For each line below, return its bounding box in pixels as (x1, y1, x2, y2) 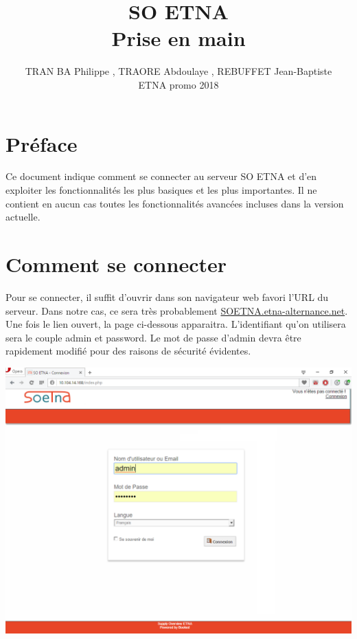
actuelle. (5, 210, 41, 224)
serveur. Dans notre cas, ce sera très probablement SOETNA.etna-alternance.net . (5, 303, 348, 317)
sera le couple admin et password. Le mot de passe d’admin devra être (5, 330, 301, 344)
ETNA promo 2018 (138, 77, 219, 91)
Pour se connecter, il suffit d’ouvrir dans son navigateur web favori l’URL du (5, 289, 329, 304)
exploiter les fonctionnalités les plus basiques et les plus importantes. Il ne (5, 183, 317, 197)
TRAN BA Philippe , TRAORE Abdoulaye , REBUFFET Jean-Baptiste (25, 64, 332, 78)
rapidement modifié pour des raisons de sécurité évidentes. (5, 344, 251, 358)
